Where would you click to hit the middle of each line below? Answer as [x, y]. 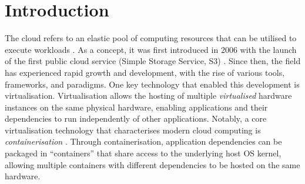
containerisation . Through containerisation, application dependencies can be [143, 141]
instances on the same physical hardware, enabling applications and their [136, 107]
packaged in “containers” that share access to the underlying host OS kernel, [143, 153]
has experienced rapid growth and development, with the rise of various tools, [145, 72]
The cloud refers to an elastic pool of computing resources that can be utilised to [151, 38]
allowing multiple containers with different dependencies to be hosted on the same [152, 164]
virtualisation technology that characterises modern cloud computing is [133, 130]
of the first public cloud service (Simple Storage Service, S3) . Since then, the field [153, 61]
